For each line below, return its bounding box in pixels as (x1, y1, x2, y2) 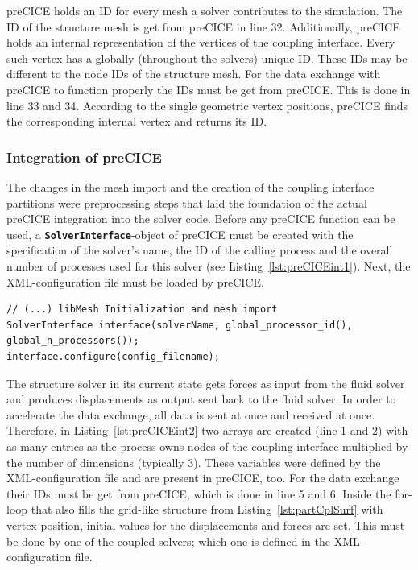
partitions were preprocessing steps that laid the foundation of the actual (6, 194, 367, 211)
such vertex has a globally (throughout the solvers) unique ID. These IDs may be (6, 49, 408, 66)
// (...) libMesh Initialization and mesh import (6, 304, 278, 316)
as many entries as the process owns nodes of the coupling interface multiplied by (6, 437, 408, 454)
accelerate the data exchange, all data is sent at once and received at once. (6, 406, 375, 423)
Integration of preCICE (6, 147, 162, 167)
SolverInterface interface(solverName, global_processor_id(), (6, 319, 353, 331)
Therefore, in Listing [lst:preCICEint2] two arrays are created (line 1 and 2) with (6, 422, 408, 439)
